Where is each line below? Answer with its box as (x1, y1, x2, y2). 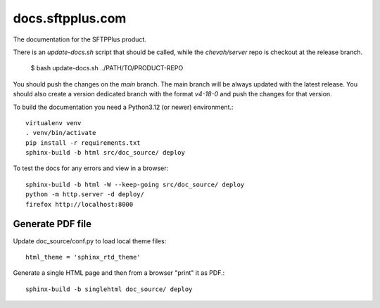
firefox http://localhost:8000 (25, 200, 134, 208)
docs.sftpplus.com (13, 11, 127, 26)
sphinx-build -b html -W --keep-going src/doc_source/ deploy (25, 180, 245, 188)
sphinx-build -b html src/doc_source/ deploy (25, 148, 186, 157)
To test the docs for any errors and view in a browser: (13, 164, 169, 172)
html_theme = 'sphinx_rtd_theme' (25, 253, 141, 261)
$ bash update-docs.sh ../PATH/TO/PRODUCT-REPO (30, 64, 184, 72)
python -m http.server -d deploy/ (25, 191, 144, 198)
